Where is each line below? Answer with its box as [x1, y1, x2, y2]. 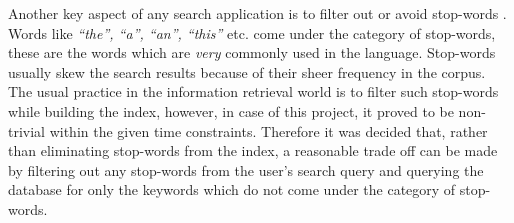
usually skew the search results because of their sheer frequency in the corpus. [8, 61, 486, 82]
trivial [8, 120, 46, 141]
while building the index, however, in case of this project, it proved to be [8, 100, 454, 121]
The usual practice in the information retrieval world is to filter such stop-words [8, 81, 499, 102]
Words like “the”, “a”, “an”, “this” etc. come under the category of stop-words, [8, 22, 496, 43]
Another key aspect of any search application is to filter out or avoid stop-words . [8, 3, 507, 23]
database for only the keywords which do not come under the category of [8, 179, 456, 200]
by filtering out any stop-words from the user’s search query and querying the [8, 159, 484, 180]
